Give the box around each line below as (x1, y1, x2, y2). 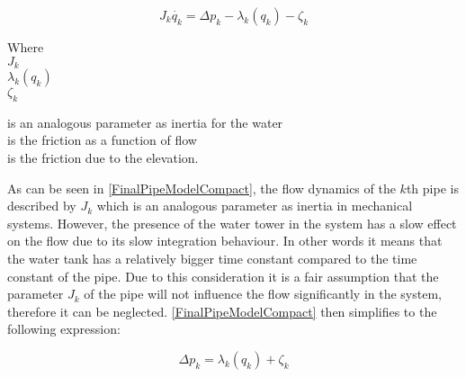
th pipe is (406, 178, 459, 197)
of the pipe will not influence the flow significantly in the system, (84, 284, 442, 303)
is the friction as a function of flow (7, 130, 197, 149)
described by (7, 196, 76, 215)
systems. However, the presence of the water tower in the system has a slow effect (7, 213, 457, 232)
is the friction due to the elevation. (7, 148, 199, 167)
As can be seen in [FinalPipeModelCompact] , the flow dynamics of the (7, 178, 396, 197)
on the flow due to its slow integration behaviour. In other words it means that (7, 231, 443, 250)
